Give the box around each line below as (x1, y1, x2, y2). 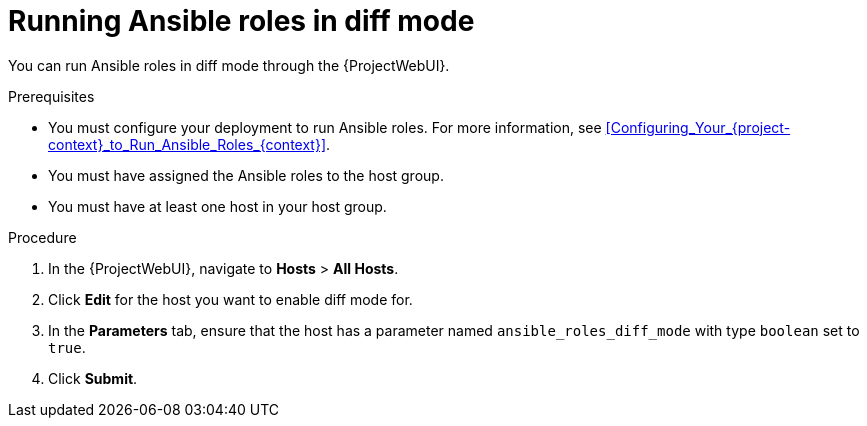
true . (48, 338, 86, 356)
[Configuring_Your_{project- (605, 118, 791, 136)
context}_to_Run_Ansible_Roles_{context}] (48, 135, 326, 153)
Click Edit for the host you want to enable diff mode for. (48, 290, 413, 308)
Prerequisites (8, 87, 95, 105)
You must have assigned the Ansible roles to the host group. (48, 166, 444, 184)
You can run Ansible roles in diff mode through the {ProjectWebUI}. (8, 56, 450, 74)
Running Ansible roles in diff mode (8, 4, 475, 38)
